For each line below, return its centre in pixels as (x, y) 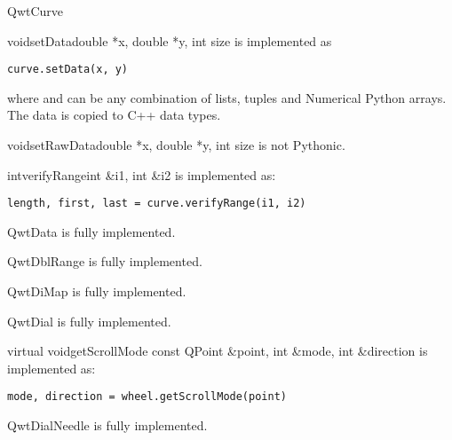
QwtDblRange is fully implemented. (105, 261)
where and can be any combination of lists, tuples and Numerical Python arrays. (227, 97)
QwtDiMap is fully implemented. (97, 291)
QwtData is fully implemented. (91, 231)
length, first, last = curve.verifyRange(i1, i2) (157, 204)
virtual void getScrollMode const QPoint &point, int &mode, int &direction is (218, 351)
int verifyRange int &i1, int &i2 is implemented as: (142, 174)
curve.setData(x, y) (68, 70)
